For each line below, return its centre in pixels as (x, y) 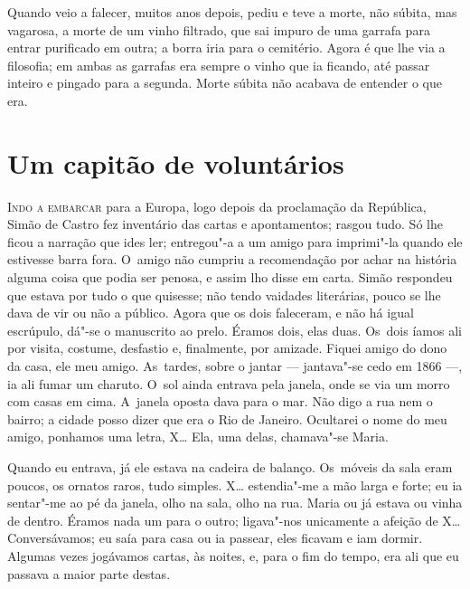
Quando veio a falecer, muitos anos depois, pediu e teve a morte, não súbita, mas (232, 12)
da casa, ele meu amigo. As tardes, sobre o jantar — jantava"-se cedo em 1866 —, (235, 366)
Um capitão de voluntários (176, 162)
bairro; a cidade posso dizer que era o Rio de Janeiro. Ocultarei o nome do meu (227, 418)
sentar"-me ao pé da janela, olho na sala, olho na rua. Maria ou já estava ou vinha (235, 503)
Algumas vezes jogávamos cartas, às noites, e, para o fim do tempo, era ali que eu (233, 555)
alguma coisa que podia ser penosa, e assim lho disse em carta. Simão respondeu (230, 277)
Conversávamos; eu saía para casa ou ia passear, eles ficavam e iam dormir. (215, 538)
